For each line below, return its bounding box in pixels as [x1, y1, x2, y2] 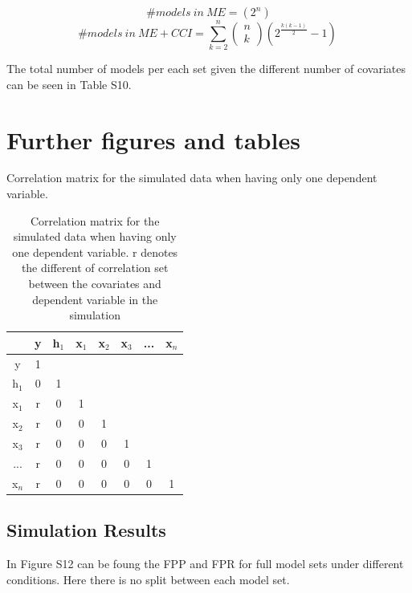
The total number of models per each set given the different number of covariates [6, 60, 406, 77]
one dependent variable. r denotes [12, 243, 178, 260]
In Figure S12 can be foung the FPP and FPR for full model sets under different [6, 554, 404, 571]
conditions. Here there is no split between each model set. [6, 571, 290, 587]
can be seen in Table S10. [6, 75, 132, 92]
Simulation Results [6, 518, 166, 542]
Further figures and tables [6, 123, 300, 156]
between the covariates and [28, 275, 161, 291]
